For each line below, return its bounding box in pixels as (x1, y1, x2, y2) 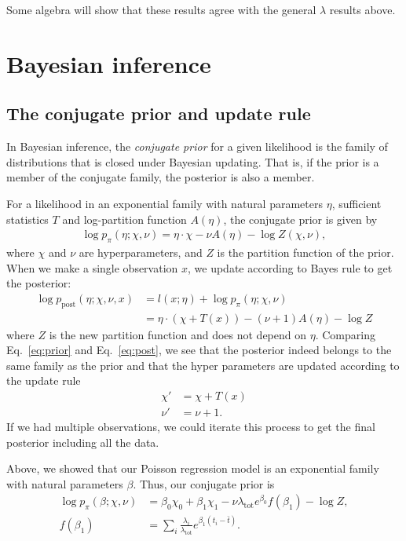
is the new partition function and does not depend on (49, 326, 306, 342)
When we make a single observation (6, 259, 178, 276)
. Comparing (315, 326, 375, 342)
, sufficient (331, 195, 382, 211)
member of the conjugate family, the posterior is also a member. (6, 169, 315, 185)
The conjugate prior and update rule (6, 101, 311, 126)
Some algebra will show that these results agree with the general (6, 2, 316, 17)
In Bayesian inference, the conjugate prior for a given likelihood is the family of (6, 138, 388, 155)
